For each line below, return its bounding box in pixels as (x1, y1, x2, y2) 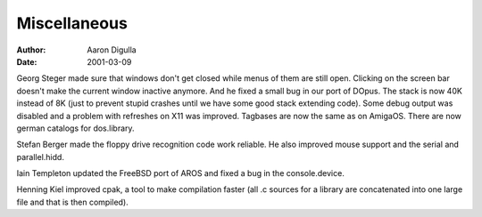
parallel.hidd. (16, 151, 64, 162)
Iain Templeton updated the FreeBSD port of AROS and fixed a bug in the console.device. (16, 168, 345, 179)
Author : (16, 44, 46, 55)
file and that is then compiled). (16, 197, 129, 207)
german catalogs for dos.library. (16, 123, 135, 133)
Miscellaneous (16, 13, 129, 33)
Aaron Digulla (87, 44, 137, 55)
